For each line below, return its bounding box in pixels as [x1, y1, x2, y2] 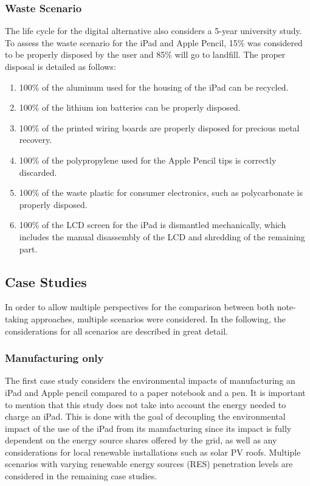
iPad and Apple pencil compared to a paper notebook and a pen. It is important [5, 386, 306, 398]
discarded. [19, 165, 57, 178]
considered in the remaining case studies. [5, 470, 157, 482]
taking [5, 312, 29, 325]
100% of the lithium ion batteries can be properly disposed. [19, 101, 241, 114]
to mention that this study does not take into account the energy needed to [5, 398, 286, 411]
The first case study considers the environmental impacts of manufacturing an [5, 374, 295, 387]
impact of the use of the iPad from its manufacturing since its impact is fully [5, 422, 292, 434]
